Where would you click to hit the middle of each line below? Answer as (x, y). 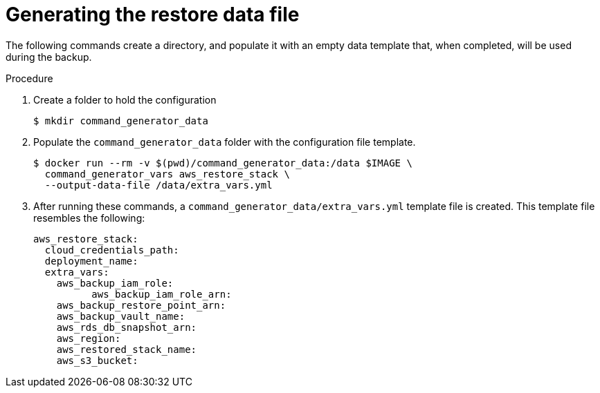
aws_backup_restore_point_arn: (141, 305)
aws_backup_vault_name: (121, 316)
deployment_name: (91, 261)
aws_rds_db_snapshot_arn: (127, 327)
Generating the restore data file (153, 15)
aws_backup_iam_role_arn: (162, 294)
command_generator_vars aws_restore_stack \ (167, 174)
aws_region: (89, 338)
